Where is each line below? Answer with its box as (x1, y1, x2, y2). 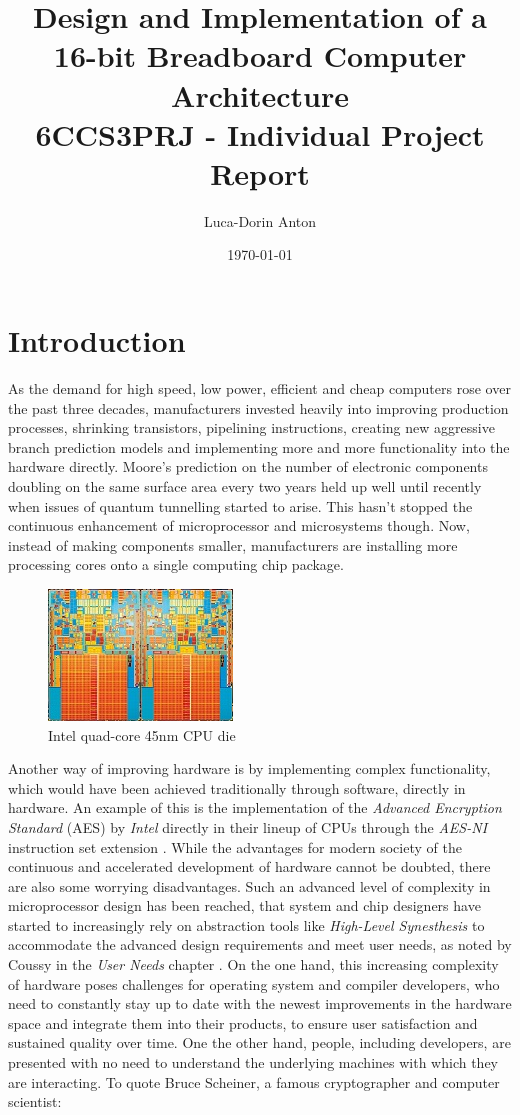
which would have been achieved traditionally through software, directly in (8, 777, 466, 798)
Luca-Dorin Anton (203, 210, 317, 231)
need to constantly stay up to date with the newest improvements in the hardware (8, 993, 512, 1014)
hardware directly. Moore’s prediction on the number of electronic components (8, 456, 488, 477)
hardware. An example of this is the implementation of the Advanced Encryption (8, 797, 502, 818)
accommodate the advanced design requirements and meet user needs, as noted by (8, 934, 512, 955)
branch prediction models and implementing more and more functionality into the (8, 436, 510, 457)
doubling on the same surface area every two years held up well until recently (8, 475, 482, 496)
